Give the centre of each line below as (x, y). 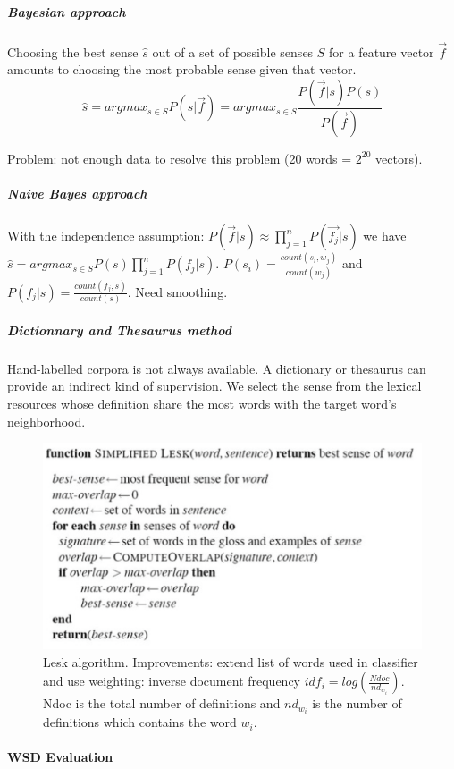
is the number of (357, 703)
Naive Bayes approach (77, 194)
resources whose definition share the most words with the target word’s (202, 403)
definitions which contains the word (140, 722)
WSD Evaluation (60, 757)
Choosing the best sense (73, 51)
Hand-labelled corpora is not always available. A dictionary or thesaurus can (217, 368)
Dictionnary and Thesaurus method (119, 330)
